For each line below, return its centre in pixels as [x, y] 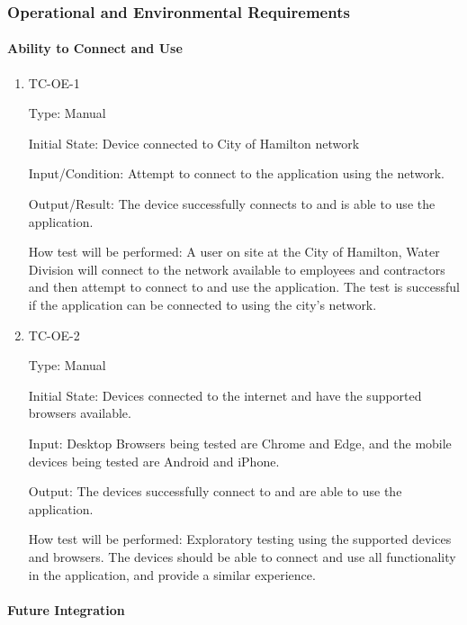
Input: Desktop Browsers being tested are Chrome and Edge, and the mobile [240, 443]
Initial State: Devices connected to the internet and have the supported [225, 395]
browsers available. [80, 413]
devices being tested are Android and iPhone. [154, 461]
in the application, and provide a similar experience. [172, 574]
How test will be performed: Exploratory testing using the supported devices [240, 539]
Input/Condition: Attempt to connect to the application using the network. [236, 173]
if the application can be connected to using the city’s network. [202, 304]
